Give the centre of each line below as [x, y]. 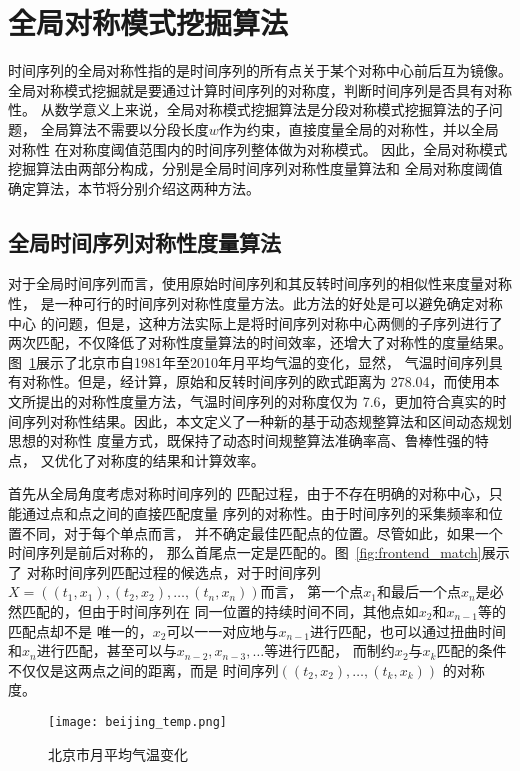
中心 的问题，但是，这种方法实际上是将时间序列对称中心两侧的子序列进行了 [255, 322]
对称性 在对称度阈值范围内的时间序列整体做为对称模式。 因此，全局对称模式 [258, 148]
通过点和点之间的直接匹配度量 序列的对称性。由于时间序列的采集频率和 [255, 513]
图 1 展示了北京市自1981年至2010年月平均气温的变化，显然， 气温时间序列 [248, 361]
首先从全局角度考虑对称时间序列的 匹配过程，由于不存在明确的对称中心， [248, 493]
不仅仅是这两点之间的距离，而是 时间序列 [143, 669]
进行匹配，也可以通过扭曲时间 [408, 630]
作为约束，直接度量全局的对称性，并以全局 [358, 128]
